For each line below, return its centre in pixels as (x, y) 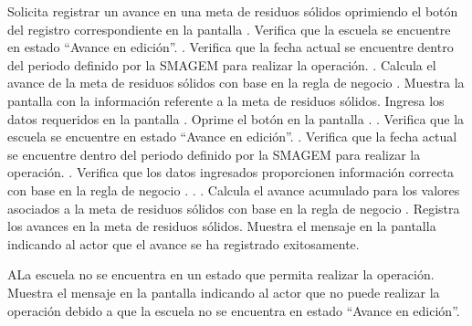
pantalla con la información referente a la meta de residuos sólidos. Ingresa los (226, 100)
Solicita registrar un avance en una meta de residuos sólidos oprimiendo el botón (233, 11)
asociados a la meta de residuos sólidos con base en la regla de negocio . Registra (234, 208)
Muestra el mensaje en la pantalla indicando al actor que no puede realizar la (224, 292)
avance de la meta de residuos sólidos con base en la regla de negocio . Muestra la (236, 83)
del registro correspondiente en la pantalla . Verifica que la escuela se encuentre (229, 29)
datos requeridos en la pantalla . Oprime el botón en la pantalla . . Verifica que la (236, 118)
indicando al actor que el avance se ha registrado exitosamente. (184, 243)
